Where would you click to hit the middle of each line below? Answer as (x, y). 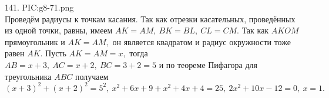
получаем (92, 76)
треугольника (28, 76)
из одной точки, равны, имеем (59, 30)
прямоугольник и (35, 41)
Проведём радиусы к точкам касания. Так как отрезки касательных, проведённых (150, 18)
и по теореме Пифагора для (208, 64)
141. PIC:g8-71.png (39, 7)
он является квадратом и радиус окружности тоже (202, 41)
